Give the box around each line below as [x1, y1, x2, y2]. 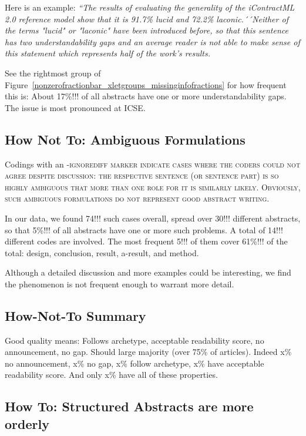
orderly [5, 414, 49, 432]
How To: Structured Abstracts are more [5, 397, 254, 415]
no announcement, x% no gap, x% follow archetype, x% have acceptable [5, 357, 264, 369]
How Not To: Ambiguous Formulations [5, 130, 246, 148]
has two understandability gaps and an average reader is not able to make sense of [5, 35, 300, 48]
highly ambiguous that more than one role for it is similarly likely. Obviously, [5, 180, 301, 193]
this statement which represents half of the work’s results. [5, 47, 210, 59]
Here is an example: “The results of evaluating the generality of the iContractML [5, 1, 295, 13]
